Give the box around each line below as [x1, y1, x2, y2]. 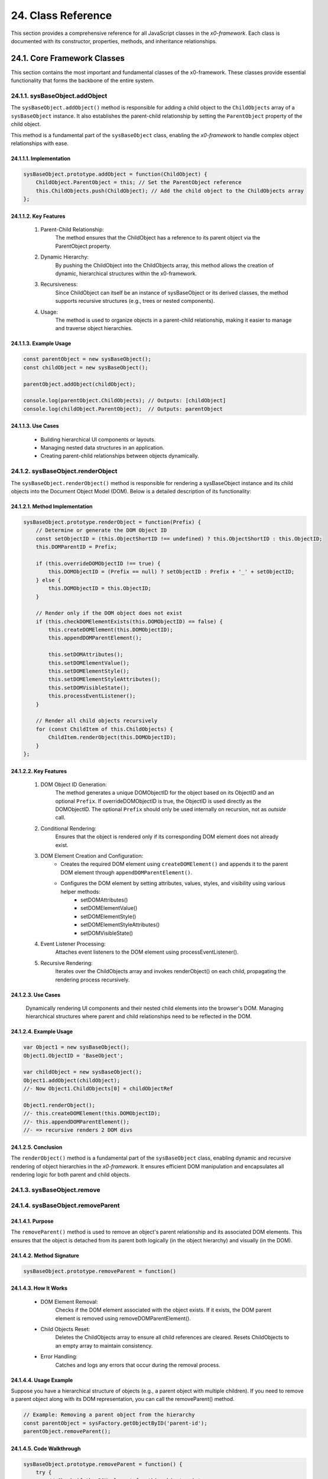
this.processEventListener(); [48, 693, 136, 699]
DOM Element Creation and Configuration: [40, 852, 144, 860]
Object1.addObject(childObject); [23, 1077, 121, 1084]
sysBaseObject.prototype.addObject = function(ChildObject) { [23, 170, 207, 177]
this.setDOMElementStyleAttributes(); [48, 676, 161, 683]
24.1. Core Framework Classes [11, 53, 125, 63]
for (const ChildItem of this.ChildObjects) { [35, 725, 174, 732]
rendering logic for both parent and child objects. [11, 1171, 131, 1178]
